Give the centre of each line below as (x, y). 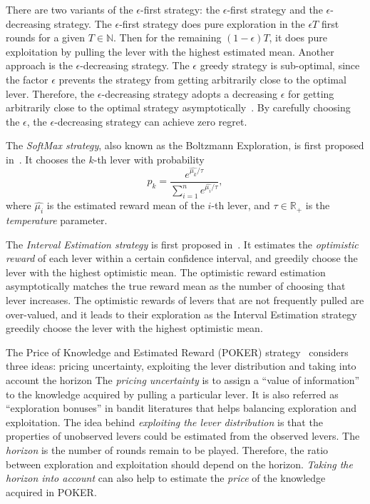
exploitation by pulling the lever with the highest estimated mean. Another (170, 51)
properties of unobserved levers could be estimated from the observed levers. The (183, 436)
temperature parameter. (57, 220)
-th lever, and (241, 205)
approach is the (39, 65)
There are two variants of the (70, 9)
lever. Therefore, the (50, 93)
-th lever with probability (149, 159)
